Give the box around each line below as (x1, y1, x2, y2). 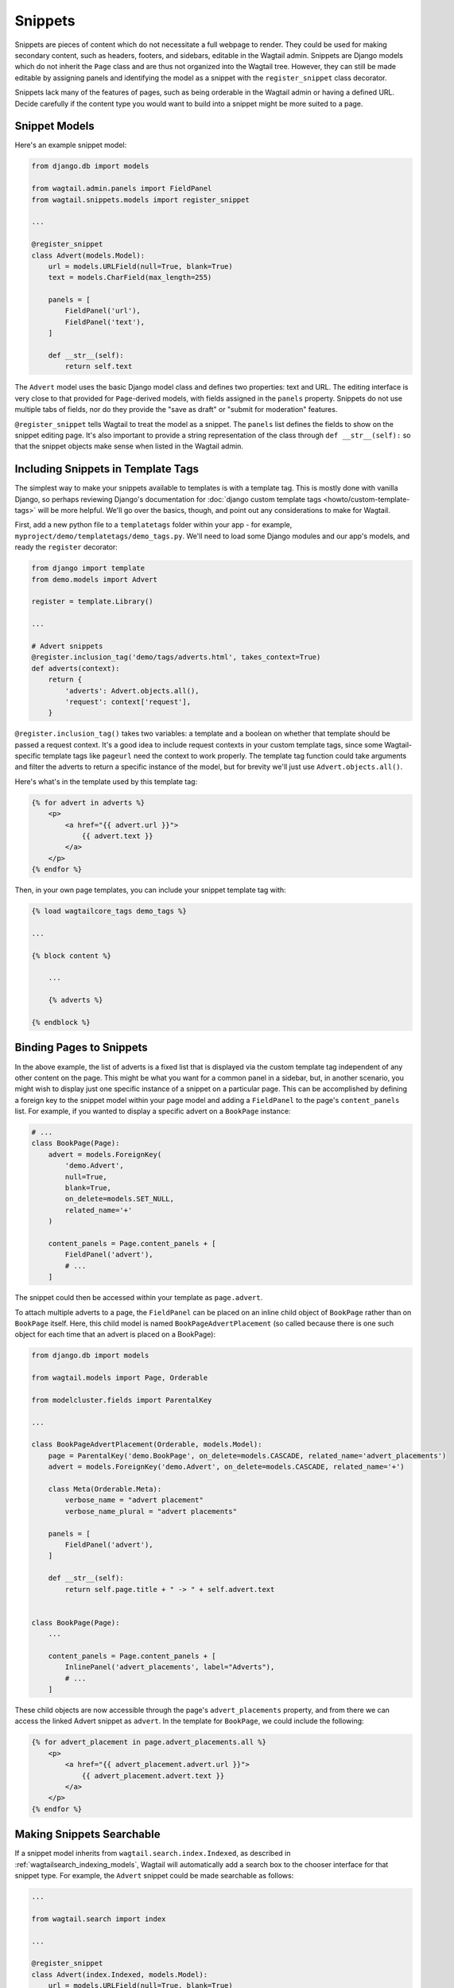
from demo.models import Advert (31, 575, 158, 584)
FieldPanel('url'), (64, 306, 141, 316)
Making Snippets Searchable (14, 1827, 161, 1841)
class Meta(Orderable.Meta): (48, 1484, 162, 1493)
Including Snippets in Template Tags (14, 462, 199, 476)
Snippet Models (14, 119, 95, 133)
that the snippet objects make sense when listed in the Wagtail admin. (14, 441, 244, 451)
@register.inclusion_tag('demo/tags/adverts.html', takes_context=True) (31, 653, 321, 662)
